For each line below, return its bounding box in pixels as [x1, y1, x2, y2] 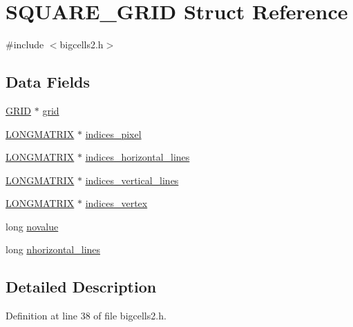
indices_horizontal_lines [85, 150, 190, 164]
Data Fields [6, 71, 90, 92]
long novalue [6, 219, 59, 233]
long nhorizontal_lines [6, 242, 101, 257]
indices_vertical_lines [85, 172, 179, 187]
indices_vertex [85, 196, 148, 210]
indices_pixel [85, 126, 142, 141]
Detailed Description [6, 276, 157, 297]
